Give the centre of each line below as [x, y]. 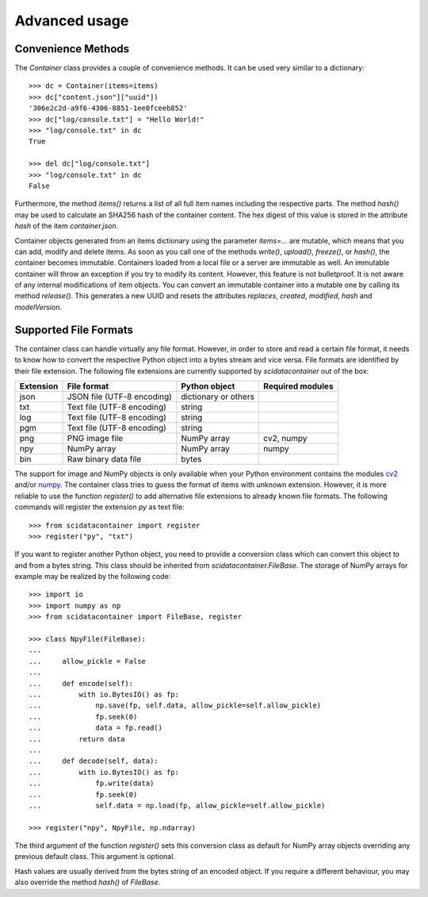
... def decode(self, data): [94, 761]
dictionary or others [218, 397]
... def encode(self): [81, 683]
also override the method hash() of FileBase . [88, 882]
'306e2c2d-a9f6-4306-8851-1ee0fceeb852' [108, 108]
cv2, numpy [285, 438]
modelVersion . [38, 307]
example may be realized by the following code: [93, 577]
